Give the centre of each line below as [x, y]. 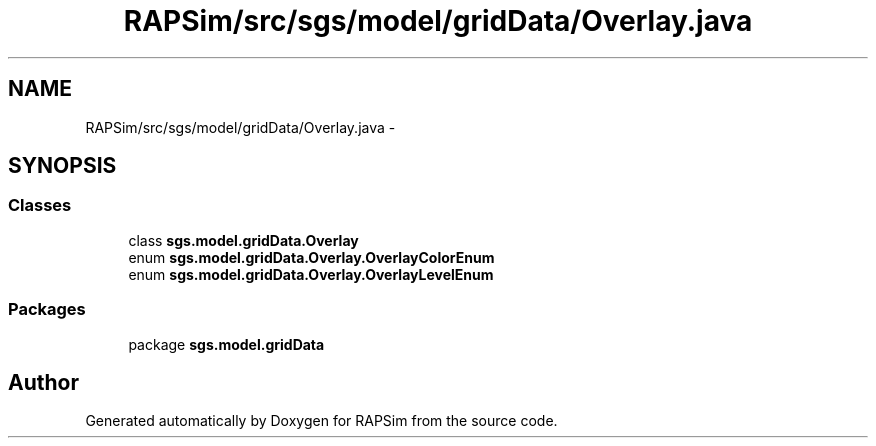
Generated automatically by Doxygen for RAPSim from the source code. [321, 421]
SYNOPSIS [62, 166]
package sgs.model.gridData [226, 344]
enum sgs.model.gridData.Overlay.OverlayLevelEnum [311, 274]
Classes [40, 205]
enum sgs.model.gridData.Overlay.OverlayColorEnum [311, 257]
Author [43, 382]
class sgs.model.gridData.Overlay [243, 240]
